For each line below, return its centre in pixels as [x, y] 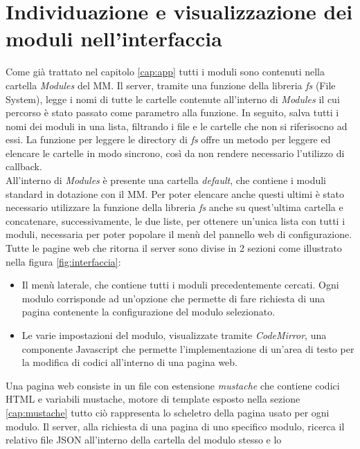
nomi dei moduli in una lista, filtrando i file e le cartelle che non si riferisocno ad [177, 126]
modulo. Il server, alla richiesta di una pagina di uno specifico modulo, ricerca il [175, 426]
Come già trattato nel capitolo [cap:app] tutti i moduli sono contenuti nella [165, 72]
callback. [24, 166]
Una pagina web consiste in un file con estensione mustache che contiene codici [173, 385]
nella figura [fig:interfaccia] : [63, 261]
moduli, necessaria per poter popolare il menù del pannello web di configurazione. [179, 234]
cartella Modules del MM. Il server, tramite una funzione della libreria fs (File [171, 85]
